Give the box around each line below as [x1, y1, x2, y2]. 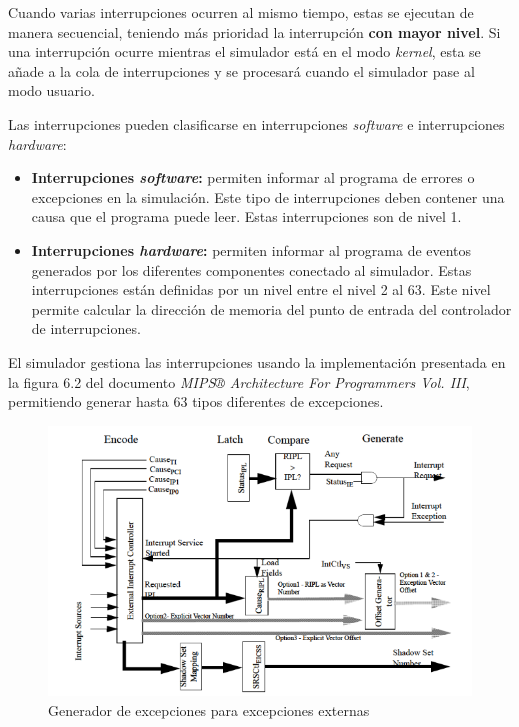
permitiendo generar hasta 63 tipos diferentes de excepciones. [8, 391, 384, 412]
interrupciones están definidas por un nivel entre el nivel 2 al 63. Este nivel [31, 279, 491, 300]
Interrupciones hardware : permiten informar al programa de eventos [31, 239, 472, 260]
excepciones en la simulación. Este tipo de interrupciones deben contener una [31, 186, 505, 207]
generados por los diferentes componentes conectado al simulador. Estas [31, 259, 472, 280]
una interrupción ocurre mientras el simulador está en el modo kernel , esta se [8, 41, 481, 62]
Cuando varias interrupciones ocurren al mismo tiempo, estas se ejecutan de [8, 2, 474, 22]
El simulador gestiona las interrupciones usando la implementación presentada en [8, 351, 506, 372]
